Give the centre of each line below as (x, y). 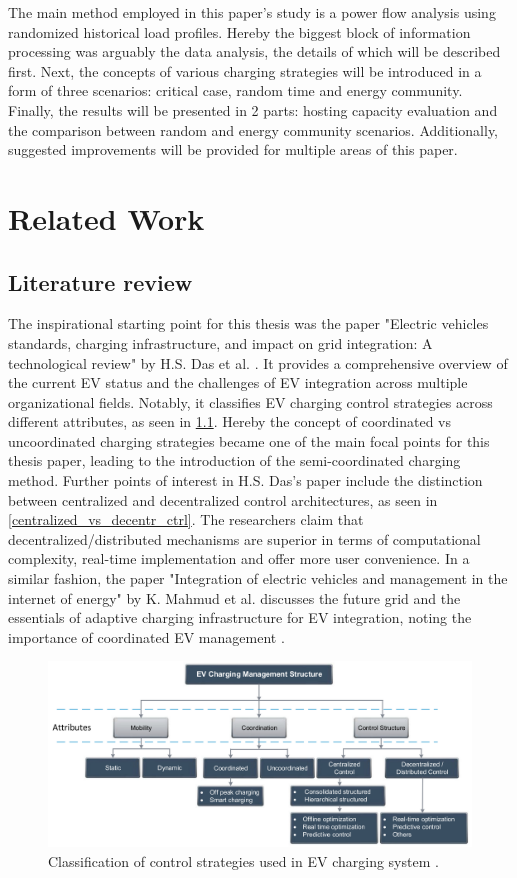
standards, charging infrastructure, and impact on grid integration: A (220, 342)
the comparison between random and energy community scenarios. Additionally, (253, 129)
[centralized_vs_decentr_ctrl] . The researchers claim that (186, 519)
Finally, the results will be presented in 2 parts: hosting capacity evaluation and (253, 109)
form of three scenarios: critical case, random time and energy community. (235, 90)
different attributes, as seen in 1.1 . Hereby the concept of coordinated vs (230, 421)
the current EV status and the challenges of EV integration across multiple (238, 382)
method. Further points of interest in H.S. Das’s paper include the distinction (245, 480)
